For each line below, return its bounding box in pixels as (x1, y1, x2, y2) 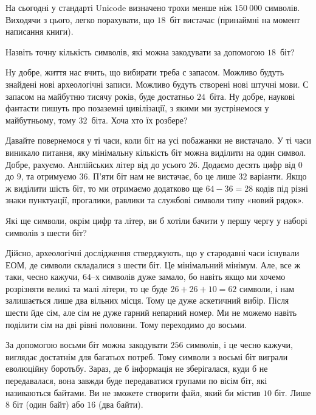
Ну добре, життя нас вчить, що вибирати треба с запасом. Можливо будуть (5, 66, 284, 78)
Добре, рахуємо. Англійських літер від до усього (5, 158, 187, 170)
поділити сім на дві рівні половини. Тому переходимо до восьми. (5, 318, 247, 330)
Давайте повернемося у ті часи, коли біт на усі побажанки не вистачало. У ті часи (5, 134, 312, 147)
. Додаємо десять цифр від (197, 158, 296, 170)
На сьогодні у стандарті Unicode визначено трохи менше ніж (5, 1, 232, 13)
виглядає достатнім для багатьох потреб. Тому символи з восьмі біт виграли (5, 350, 288, 363)
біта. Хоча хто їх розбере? (91, 113, 188, 126)
